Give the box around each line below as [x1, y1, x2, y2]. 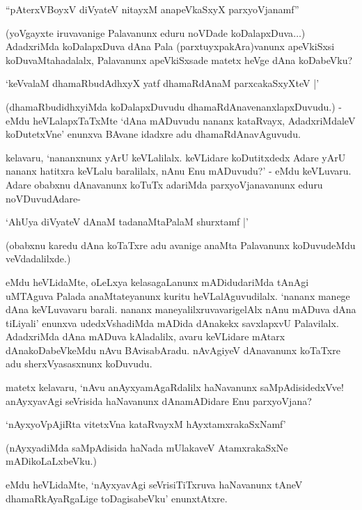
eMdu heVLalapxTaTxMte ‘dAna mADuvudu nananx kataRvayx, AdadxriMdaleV [6, 113, 356, 127]
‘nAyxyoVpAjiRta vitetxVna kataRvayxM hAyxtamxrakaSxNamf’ [6, 417, 286, 431]
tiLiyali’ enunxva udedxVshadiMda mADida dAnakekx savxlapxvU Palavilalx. [6, 315, 339, 330]
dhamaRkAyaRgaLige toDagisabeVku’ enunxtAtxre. [6, 491, 228, 505]
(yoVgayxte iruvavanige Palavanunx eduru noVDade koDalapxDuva [6, 25, 294, 40]
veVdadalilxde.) [6, 251, 71, 266]
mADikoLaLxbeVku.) [6, 454, 97, 468]
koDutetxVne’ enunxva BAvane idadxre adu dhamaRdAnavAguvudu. [6, 127, 301, 141]
